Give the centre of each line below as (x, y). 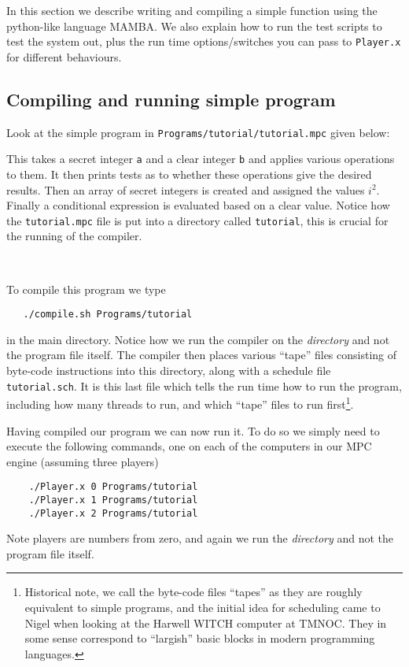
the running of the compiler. (74, 236)
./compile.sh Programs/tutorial (108, 315)
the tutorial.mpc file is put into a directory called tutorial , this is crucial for (197, 220)
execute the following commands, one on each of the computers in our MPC (189, 446)
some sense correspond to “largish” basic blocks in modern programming (200, 638)
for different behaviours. (64, 56)
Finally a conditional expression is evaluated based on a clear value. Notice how (198, 205)
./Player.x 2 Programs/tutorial (113, 513)
